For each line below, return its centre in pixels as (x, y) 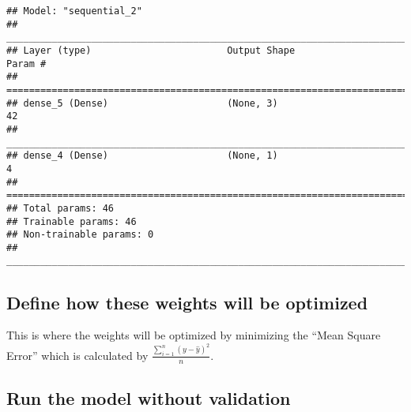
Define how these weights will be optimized (187, 302)
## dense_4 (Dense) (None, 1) (142, 156)
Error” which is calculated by (77, 355)
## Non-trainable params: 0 (80, 235)
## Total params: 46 (60, 208)
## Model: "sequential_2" (74, 11)
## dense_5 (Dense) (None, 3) (142, 103)
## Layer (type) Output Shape (151, 50)
